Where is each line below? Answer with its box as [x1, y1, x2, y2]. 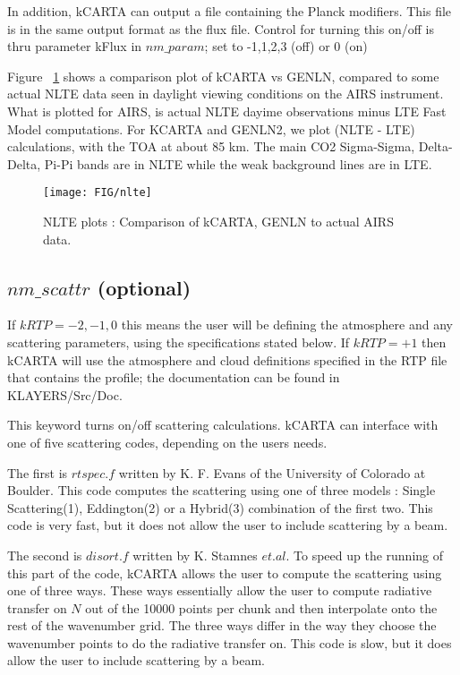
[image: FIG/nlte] [43, 186, 152, 200]
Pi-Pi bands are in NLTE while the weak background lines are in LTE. [44, 154, 432, 173]
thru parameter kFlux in [7, 37, 142, 56]
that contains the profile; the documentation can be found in [7, 368, 340, 387]
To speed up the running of [294, 545, 444, 564]
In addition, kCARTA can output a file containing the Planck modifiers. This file [7, 2, 452, 20]
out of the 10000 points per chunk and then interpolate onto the [85, 598, 438, 617]
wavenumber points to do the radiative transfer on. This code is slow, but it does [7, 633, 452, 652]
